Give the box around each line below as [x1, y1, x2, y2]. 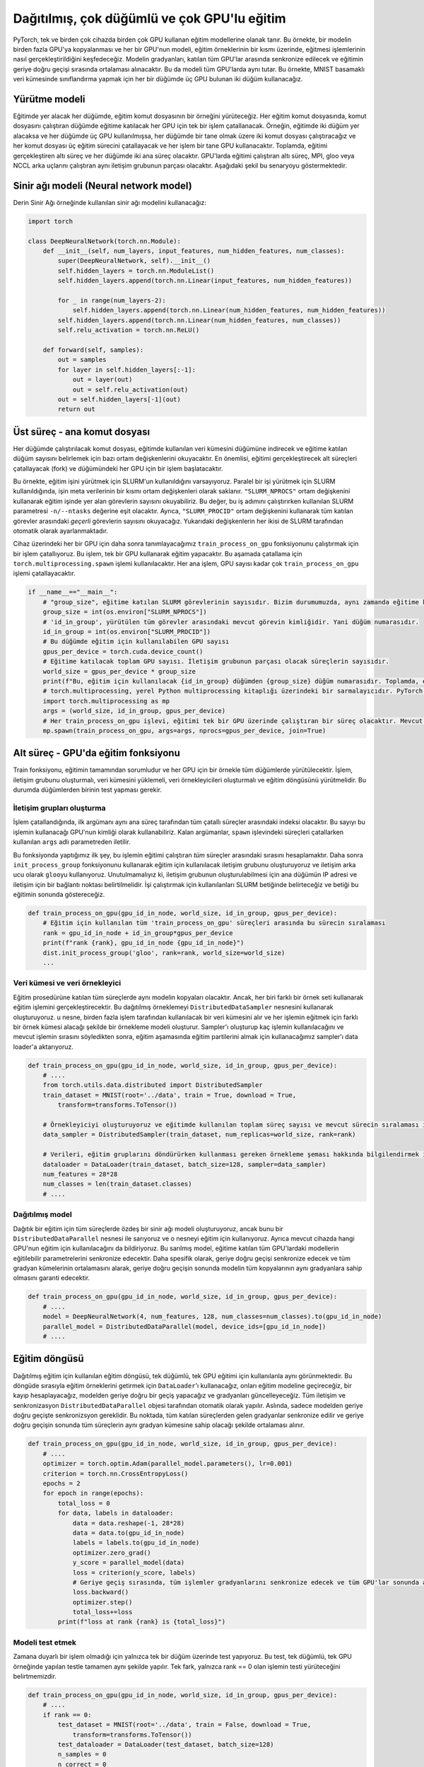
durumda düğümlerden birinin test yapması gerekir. [13, 785, 163, 794]
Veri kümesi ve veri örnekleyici [13, 978, 122, 988]
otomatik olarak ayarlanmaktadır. [13, 527, 109, 535]
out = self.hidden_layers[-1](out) [57, 395, 182, 403]
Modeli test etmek [13, 1637, 77, 1647]
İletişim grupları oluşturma [13, 803, 106, 813]
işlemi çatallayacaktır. [13, 569, 76, 577]
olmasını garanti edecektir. [13, 1274, 90, 1282]
